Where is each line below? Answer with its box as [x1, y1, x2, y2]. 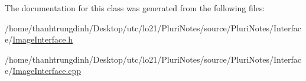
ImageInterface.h [12, 33, 73, 46]
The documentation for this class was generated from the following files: [5, 2, 265, 14]
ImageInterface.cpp [12, 64, 82, 77]
